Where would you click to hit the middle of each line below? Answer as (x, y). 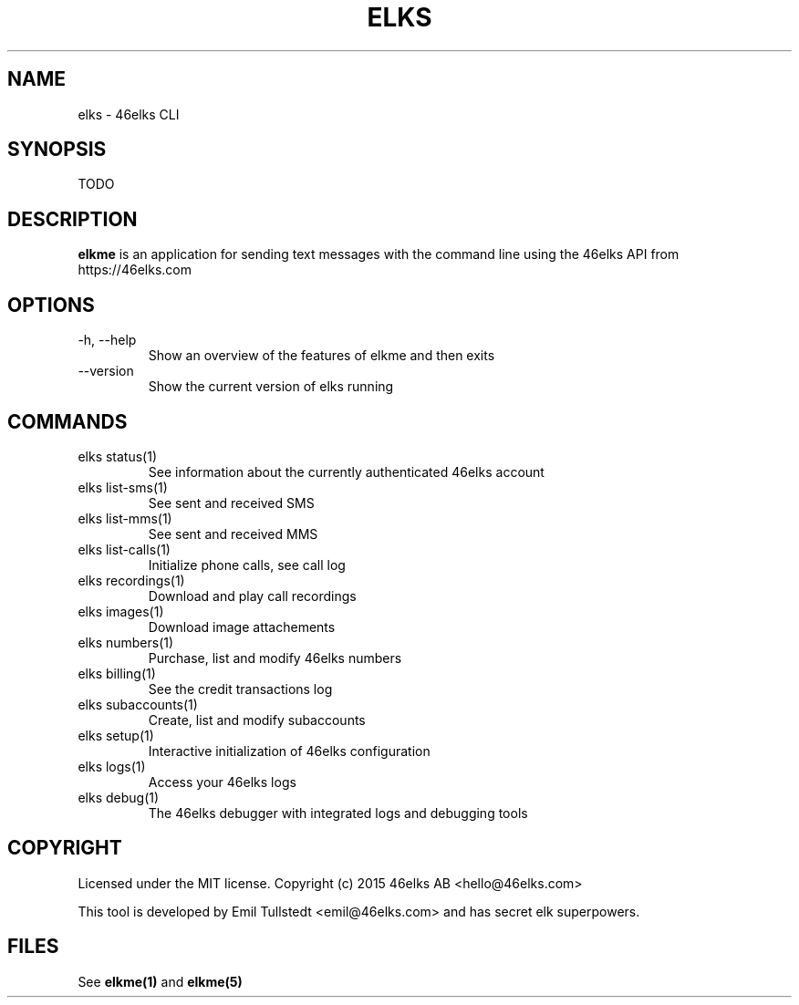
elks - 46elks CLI (129, 114)
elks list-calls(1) (124, 549)
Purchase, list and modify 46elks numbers (275, 658)
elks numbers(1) (126, 642)
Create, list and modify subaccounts (257, 720)
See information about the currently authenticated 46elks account (346, 471)
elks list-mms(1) (125, 518)
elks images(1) (121, 611)
